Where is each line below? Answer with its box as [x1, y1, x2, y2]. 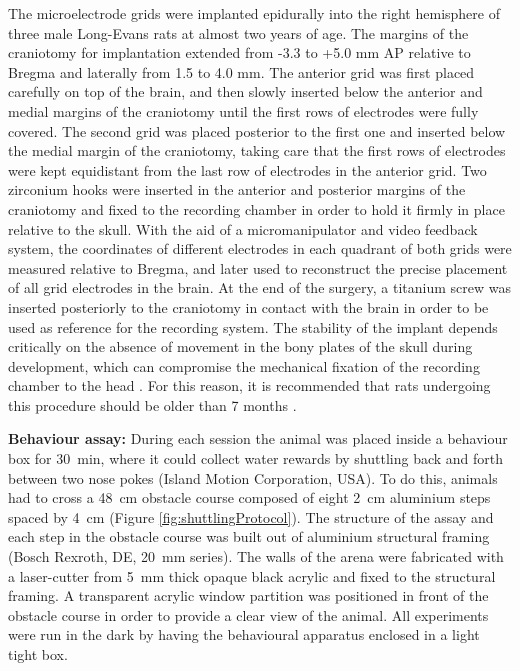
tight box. [8, 644, 68, 664]
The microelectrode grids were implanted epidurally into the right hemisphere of [8, 3, 500, 23]
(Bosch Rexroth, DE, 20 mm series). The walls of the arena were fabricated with [8, 546, 504, 567]
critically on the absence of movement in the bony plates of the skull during [8, 336, 473, 357]
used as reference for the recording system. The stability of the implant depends [8, 316, 498, 337]
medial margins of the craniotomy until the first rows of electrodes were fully [8, 100, 479, 121]
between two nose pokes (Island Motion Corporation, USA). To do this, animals [8, 467, 498, 488]
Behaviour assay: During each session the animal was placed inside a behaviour [8, 428, 508, 449]
